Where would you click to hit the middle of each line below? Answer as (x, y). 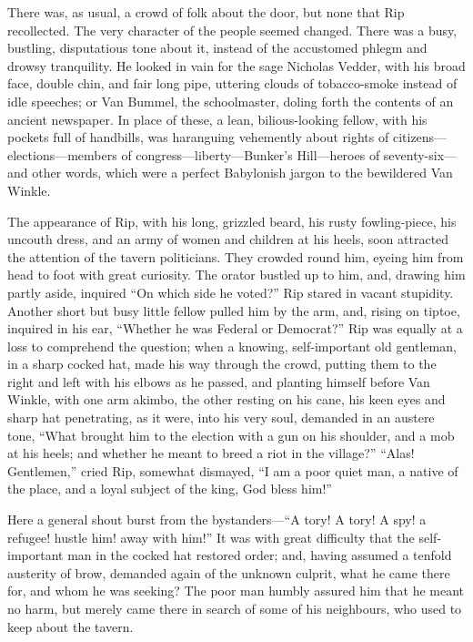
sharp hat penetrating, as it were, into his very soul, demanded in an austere (221, 418)
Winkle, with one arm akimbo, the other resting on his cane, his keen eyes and (226, 399)
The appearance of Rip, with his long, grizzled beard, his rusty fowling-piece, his (232, 221)
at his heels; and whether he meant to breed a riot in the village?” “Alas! (211, 453)
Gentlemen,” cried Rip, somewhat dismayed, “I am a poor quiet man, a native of (233, 470)
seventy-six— (420, 154)
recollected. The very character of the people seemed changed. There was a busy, (232, 30)
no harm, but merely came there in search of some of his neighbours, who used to (235, 608)
